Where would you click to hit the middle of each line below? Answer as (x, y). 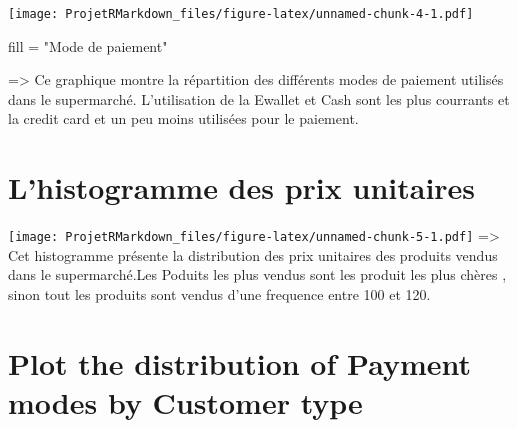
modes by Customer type (185, 401)
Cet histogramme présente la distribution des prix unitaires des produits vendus (253, 254)
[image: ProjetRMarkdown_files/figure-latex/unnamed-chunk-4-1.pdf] (241, 14)
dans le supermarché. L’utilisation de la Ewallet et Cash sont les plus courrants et (259, 98)
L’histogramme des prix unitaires (242, 187)
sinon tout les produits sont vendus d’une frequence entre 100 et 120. (219, 294)
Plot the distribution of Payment (239, 362)
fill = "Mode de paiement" (88, 45)
